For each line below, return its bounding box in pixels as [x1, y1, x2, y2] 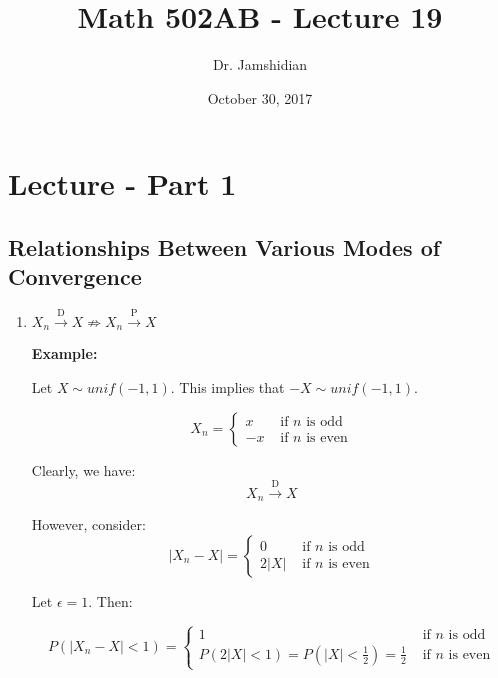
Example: [31, 343, 98, 364]
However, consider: [31, 514, 146, 535]
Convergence [8, 261, 142, 292]
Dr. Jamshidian [212, 54, 308, 75]
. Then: [88, 590, 133, 611]
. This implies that [170, 376, 285, 397]
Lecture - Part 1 [8, 163, 237, 204]
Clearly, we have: [31, 459, 136, 480]
